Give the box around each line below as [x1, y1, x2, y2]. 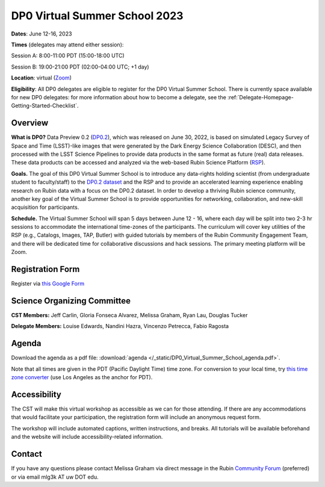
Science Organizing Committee [11, 296, 131, 306]
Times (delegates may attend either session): [11, 41, 124, 48]
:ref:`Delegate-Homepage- [227, 93, 294, 101]
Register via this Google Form [11, 280, 84, 287]
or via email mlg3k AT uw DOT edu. [11, 473, 99, 480]
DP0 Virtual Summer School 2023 [11, 9, 184, 22]
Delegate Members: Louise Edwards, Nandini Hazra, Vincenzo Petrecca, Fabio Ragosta [11, 323, 229, 330]
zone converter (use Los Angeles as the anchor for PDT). [11, 374, 153, 381]
